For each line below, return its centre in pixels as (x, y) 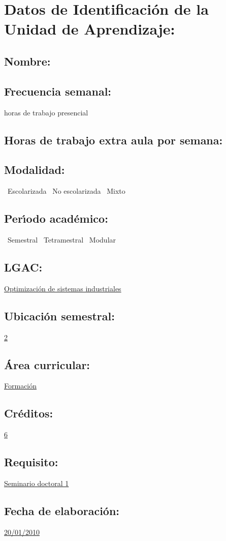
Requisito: (31, 462)
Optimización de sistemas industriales (63, 288)
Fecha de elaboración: (62, 510)
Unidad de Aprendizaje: (90, 29)
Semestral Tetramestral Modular (62, 239)
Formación (21, 386)
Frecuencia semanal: (58, 91)
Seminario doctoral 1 (37, 483)
